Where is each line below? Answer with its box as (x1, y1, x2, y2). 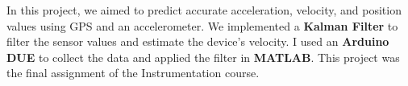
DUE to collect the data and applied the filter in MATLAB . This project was (6, 48, 400, 65)
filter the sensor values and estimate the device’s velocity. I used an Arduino (6, 33, 389, 50)
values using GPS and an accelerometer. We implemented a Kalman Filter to (6, 17, 398, 34)
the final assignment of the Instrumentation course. (6, 64, 260, 81)
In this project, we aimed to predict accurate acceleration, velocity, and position (6, 2, 402, 18)
